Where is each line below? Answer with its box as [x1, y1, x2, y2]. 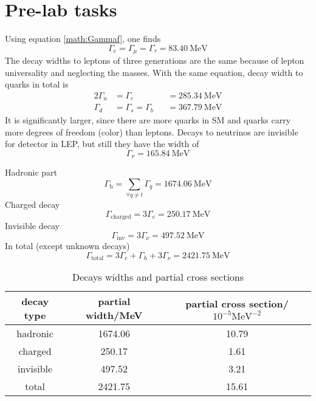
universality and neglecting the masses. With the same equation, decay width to [5, 66, 303, 78]
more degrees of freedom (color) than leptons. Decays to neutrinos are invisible [5, 125, 298, 138]
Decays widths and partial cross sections [72, 270, 244, 284]
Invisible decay [5, 219, 60, 232]
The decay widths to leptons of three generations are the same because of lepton [5, 54, 304, 67]
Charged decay [5, 198, 60, 211]
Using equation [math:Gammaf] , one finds [5, 32, 161, 45]
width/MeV [85, 308, 143, 323]
